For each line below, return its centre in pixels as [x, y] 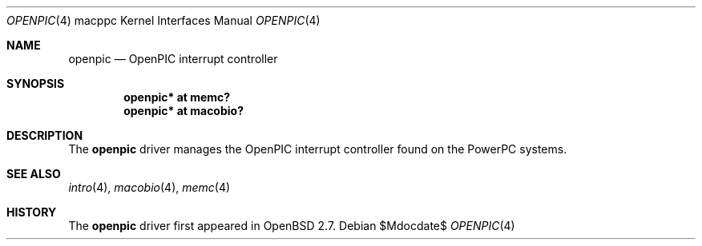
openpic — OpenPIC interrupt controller [173, 59]
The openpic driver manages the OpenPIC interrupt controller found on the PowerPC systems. [318, 149]
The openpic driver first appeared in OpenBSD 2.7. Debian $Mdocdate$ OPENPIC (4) [292, 226]
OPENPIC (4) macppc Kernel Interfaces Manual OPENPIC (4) [163, 20]
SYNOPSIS [36, 83]
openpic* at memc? [177, 97]
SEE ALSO [34, 174]
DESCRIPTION [45, 135]
